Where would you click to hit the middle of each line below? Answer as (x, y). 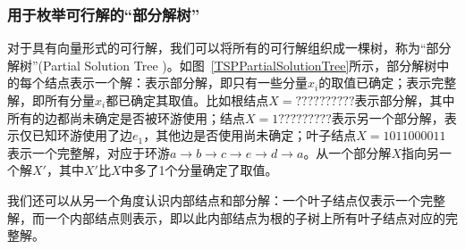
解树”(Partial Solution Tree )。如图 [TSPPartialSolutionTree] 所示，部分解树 (222, 65)
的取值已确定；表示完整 (388, 83)
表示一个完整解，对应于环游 (89, 152)
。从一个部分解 (347, 152)
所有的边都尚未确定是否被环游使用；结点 (126, 117)
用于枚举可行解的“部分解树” (103, 14)
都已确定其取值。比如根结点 (187, 100)
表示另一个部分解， (388, 117)
